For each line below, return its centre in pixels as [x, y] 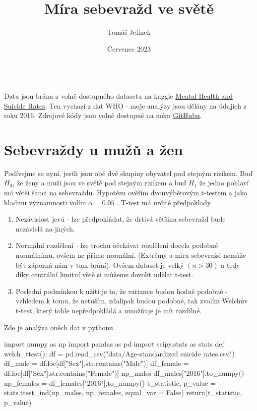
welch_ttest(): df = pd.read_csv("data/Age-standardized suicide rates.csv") [119, 353]
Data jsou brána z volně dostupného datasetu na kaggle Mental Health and [118, 95]
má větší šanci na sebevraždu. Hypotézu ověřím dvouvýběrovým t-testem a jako [126, 192]
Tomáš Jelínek [129, 32]
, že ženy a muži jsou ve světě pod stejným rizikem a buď [99, 183]
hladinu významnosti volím [45, 202]
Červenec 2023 [129, 48]
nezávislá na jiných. [45, 228]
